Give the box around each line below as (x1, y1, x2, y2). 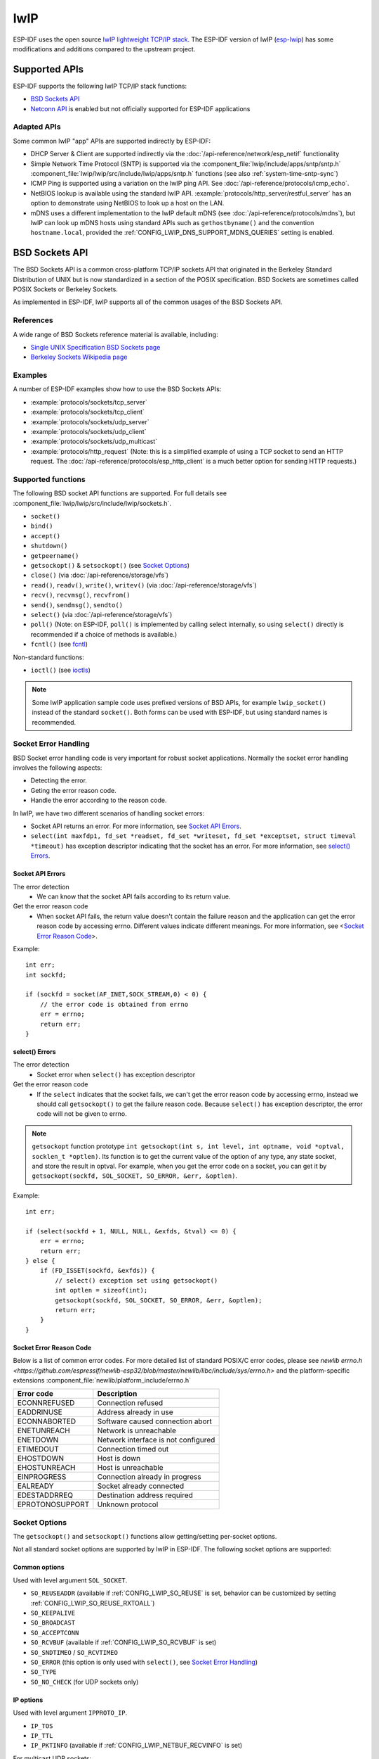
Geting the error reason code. (30, 786, 117, 794)
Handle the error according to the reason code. (30, 796, 167, 805)
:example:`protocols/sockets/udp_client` (30, 427, 147, 436)
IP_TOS (30, 1722, 53, 1730)
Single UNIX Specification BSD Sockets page (30, 343, 161, 351)
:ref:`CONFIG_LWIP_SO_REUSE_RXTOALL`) (30, 1599, 155, 1607)
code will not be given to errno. (36, 1110, 128, 1118)
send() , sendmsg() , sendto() (30, 600, 123, 609)
